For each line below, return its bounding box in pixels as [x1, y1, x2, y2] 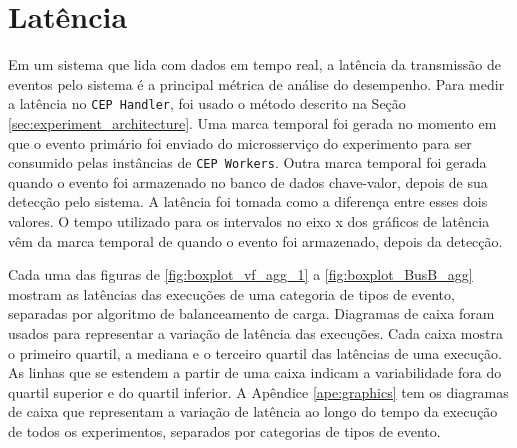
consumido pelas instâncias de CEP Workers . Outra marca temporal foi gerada [8, 152, 487, 173]
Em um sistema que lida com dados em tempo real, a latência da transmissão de [8, 54, 501, 75]
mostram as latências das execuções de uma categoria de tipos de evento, [8, 283, 455, 304]
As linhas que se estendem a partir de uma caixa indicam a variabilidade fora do [8, 362, 502, 383]
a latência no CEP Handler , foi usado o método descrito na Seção [8, 93, 406, 114]
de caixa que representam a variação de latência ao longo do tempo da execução [8, 401, 498, 422]
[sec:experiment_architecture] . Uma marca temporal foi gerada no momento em [8, 112, 497, 133]
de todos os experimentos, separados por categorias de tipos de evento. [8, 420, 441, 441]
